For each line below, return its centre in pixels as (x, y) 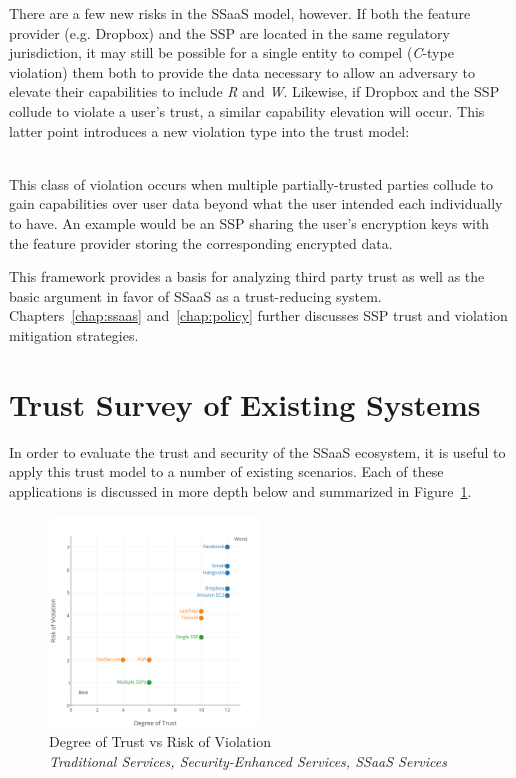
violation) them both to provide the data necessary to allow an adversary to (242, 71)
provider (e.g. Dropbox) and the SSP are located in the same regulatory (229, 32)
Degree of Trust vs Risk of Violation (160, 741)
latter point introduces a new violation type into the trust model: (209, 130)
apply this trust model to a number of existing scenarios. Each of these (226, 471)
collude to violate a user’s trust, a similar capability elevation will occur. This (247, 110)
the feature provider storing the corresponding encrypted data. (201, 242)
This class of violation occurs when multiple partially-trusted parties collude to (251, 183)
